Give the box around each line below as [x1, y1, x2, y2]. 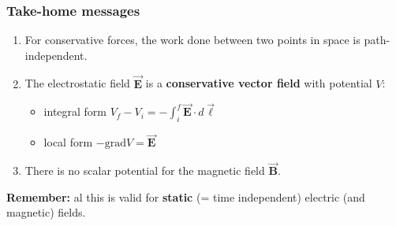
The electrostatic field [24, 75, 130, 91]
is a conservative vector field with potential [145, 75, 372, 91]
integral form [43, 103, 107, 120]
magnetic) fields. [6, 204, 86, 220]
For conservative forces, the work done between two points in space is [24, 31, 361, 48]
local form [43, 134, 93, 150]
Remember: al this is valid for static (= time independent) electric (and [6, 188, 365, 205]
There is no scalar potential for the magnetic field [24, 162, 265, 179]
